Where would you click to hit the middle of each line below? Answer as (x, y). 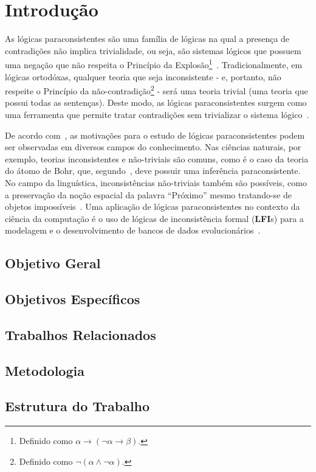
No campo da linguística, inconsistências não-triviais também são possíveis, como (156, 182)
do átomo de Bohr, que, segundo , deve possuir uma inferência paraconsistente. (153, 171)
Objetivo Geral (53, 263)
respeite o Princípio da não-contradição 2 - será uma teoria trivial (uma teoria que (156, 90)
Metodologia (45, 370)
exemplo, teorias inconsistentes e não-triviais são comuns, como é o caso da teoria (157, 158)
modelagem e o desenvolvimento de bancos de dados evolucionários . (133, 230)
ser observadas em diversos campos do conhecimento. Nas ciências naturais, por (153, 147)
